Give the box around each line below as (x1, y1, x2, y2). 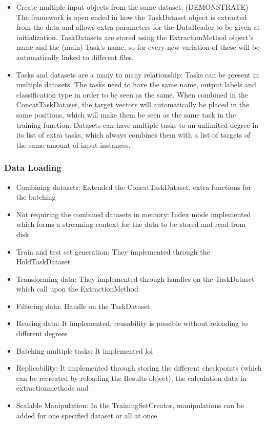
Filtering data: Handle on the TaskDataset (16, 300, 150, 311)
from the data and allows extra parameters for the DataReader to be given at (16, 22, 260, 32)
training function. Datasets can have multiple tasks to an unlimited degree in (16, 119, 259, 130)
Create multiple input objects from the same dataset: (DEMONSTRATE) (16, 2, 249, 12)
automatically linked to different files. (16, 51, 134, 62)
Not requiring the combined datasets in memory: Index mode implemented (16, 208, 251, 219)
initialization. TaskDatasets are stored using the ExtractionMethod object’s (16, 31, 254, 42)
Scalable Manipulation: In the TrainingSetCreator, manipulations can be (16, 400, 244, 411)
